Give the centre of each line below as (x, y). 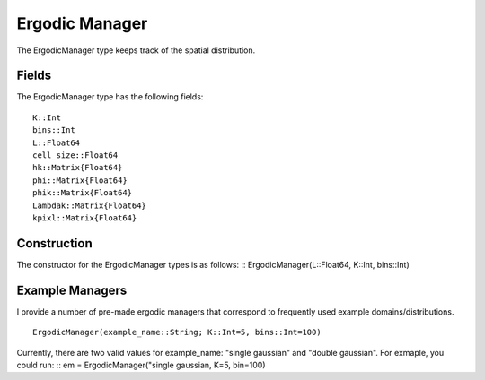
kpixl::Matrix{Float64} (85, 218)
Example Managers (72, 290)
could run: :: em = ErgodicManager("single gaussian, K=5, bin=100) (141, 365)
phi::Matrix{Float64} (80, 180)
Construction (55, 243)
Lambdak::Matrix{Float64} (90, 205)
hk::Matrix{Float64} (78, 168)
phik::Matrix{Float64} (83, 193)
